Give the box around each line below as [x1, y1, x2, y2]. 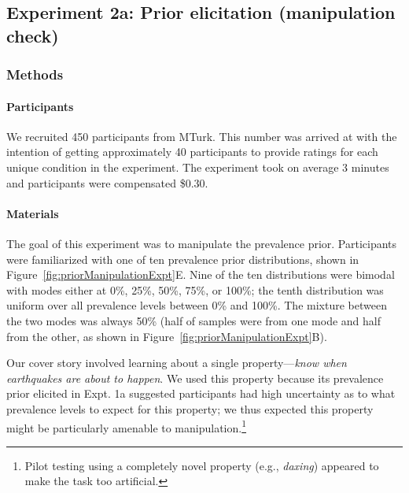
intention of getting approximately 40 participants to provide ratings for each [6, 143, 378, 160]
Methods [6, 65, 64, 84]
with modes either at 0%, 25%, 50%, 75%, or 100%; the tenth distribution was [6, 281, 384, 298]
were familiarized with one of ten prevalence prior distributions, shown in [6, 250, 359, 267]
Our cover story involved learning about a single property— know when [6, 354, 347, 371]
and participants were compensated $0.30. [6, 174, 208, 191]
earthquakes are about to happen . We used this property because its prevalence [6, 369, 384, 386]
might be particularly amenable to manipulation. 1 [6, 417, 247, 436]
